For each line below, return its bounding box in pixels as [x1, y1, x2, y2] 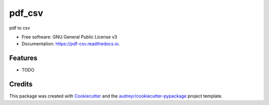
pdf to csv [9, 25, 30, 31]
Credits [9, 80, 33, 89]
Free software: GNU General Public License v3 [21, 34, 118, 40]
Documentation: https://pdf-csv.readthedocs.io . [21, 41, 120, 47]
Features [9, 54, 37, 62]
